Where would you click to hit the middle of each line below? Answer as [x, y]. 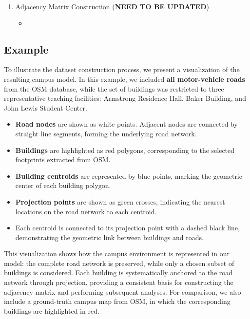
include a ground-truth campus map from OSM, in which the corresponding [117, 301]
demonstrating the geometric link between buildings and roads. [109, 237]
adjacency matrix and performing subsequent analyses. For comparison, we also [123, 291]
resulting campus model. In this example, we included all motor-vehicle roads [125, 79]
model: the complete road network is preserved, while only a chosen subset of [119, 263]
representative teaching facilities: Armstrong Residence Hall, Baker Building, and [125, 98]
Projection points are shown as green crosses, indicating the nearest [120, 201]
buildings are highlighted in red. [52, 310]
